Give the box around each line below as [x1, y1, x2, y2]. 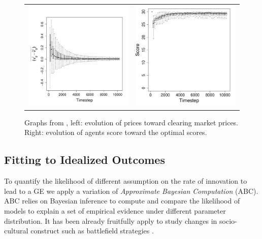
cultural [4, 225, 28, 236]
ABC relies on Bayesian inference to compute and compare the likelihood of [4, 195, 240, 206]
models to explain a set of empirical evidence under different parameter [4, 206, 226, 216]
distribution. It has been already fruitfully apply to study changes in [4, 215, 217, 226]
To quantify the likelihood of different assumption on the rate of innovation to [4, 176, 247, 186]
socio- [219, 215, 237, 226]
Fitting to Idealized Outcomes [4, 152, 165, 167]
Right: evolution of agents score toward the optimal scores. [24, 127, 207, 138]
